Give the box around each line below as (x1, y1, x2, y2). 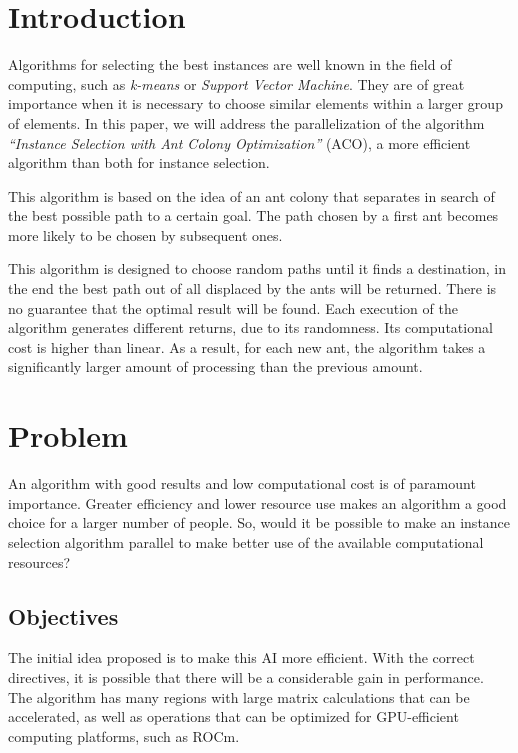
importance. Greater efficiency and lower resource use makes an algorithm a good (8, 492, 507, 513)
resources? (8, 551, 71, 572)
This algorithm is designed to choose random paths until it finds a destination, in (8, 258, 507, 279)
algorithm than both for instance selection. (8, 152, 270, 173)
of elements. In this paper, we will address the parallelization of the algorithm (8, 112, 485, 133)
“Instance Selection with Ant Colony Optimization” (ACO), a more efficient (8, 132, 471, 153)
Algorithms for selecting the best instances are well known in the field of (8, 54, 452, 75)
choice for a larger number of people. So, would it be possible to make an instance (8, 512, 511, 533)
